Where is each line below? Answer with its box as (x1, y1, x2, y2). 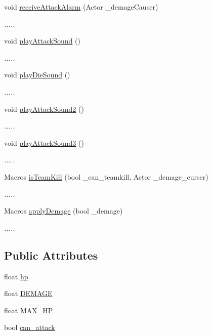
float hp (4, 271, 28, 281)
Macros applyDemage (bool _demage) (4, 205, 123, 216)
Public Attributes (4, 247, 98, 263)
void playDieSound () (4, 69, 70, 80)
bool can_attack (4, 322, 55, 332)
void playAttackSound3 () (4, 137, 84, 148)
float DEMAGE (4, 288, 53, 299)
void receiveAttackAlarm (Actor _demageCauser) (4, 2, 158, 12)
